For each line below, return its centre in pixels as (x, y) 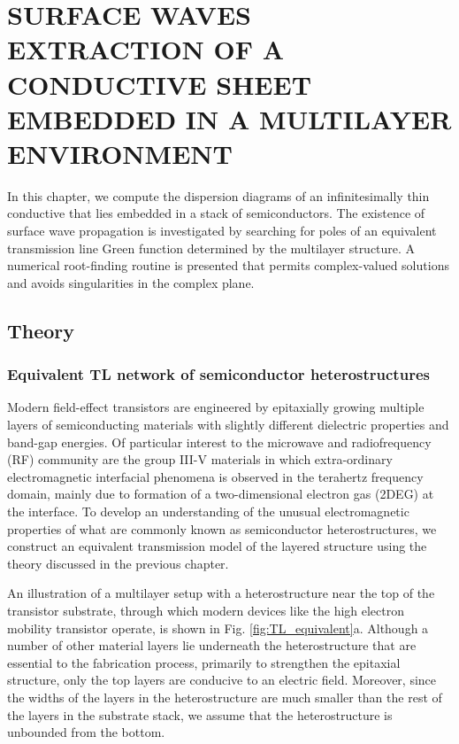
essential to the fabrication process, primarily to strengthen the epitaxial (204, 662)
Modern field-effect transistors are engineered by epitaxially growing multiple (216, 407)
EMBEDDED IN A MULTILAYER (229, 118)
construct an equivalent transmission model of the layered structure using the (217, 546)
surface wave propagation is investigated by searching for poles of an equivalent (222, 231)
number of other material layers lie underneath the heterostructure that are (212, 645)
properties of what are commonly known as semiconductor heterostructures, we (222, 528)
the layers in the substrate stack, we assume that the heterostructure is (200, 714)
